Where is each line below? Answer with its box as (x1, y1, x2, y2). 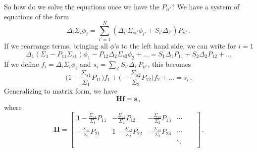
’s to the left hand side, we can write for (114, 41, 236, 51)
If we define (4, 58, 39, 69)
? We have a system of (171, 1, 240, 11)
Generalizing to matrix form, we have (4, 86, 117, 96)
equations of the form (4, 11, 69, 21)
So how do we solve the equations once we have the (4, 1, 159, 11)
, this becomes (148, 58, 191, 69)
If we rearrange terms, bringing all (4, 41, 108, 51)
